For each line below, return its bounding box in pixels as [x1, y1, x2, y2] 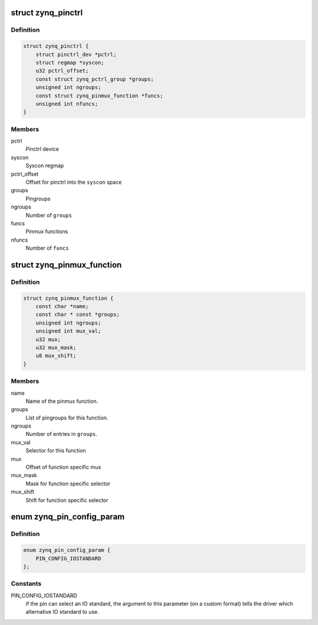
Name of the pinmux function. [25, 398, 98, 405]
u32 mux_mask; [35, 345, 77, 351]
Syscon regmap [25, 162, 64, 169]
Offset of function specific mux [25, 464, 101, 471]
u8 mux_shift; [35, 352, 77, 359]
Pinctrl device [25, 145, 59, 153]
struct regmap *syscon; [35, 59, 104, 66]
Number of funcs [25, 244, 69, 252]
